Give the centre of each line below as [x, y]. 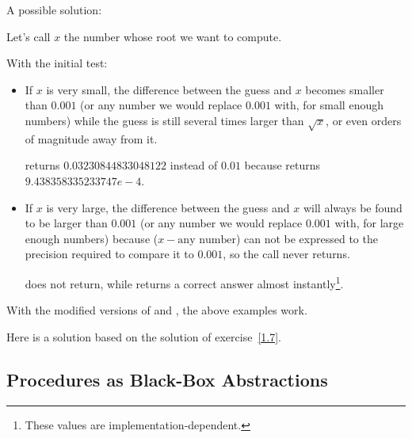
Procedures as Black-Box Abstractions [167, 379]
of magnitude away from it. [91, 138]
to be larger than [66, 223]
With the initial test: [57, 63]
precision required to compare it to [109, 254]
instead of [194, 165]
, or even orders [364, 120]
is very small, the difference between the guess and [169, 89]
